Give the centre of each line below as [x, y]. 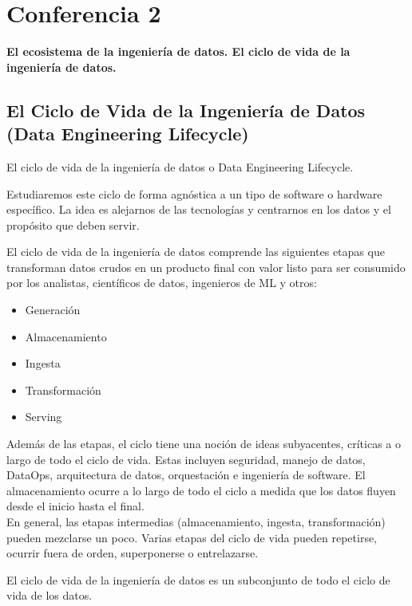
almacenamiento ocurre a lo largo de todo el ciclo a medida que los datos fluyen [201, 490]
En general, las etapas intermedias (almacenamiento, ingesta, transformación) [196, 521]
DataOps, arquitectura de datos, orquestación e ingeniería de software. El [186, 475]
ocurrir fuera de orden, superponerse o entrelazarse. [133, 553]
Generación [53, 310]
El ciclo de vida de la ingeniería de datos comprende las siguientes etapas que [196, 252]
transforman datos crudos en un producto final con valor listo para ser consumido [206, 267]
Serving [44, 417]
